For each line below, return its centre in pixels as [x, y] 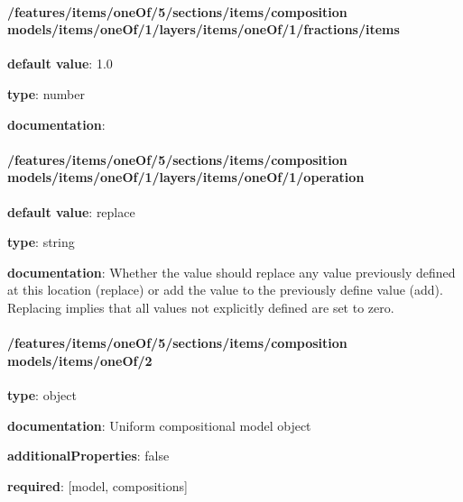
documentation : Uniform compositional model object [159, 425]
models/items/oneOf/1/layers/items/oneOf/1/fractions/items [204, 29]
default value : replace [71, 211]
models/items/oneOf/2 [80, 360]
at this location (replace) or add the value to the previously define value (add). [225, 290]
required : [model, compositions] [97, 485]
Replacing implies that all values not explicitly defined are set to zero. [201, 307]
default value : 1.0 [60, 64]
